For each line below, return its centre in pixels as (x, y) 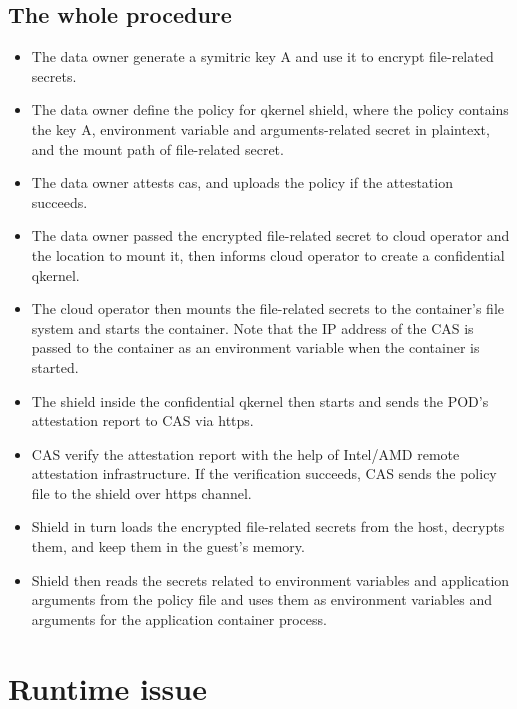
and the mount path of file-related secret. (157, 148)
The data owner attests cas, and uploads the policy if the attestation (242, 182)
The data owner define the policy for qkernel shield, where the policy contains (270, 109)
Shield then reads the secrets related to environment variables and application (270, 579)
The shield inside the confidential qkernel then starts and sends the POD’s (260, 400)
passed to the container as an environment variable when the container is (255, 347)
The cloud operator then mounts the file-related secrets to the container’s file (267, 308)
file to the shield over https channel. (141, 492)
